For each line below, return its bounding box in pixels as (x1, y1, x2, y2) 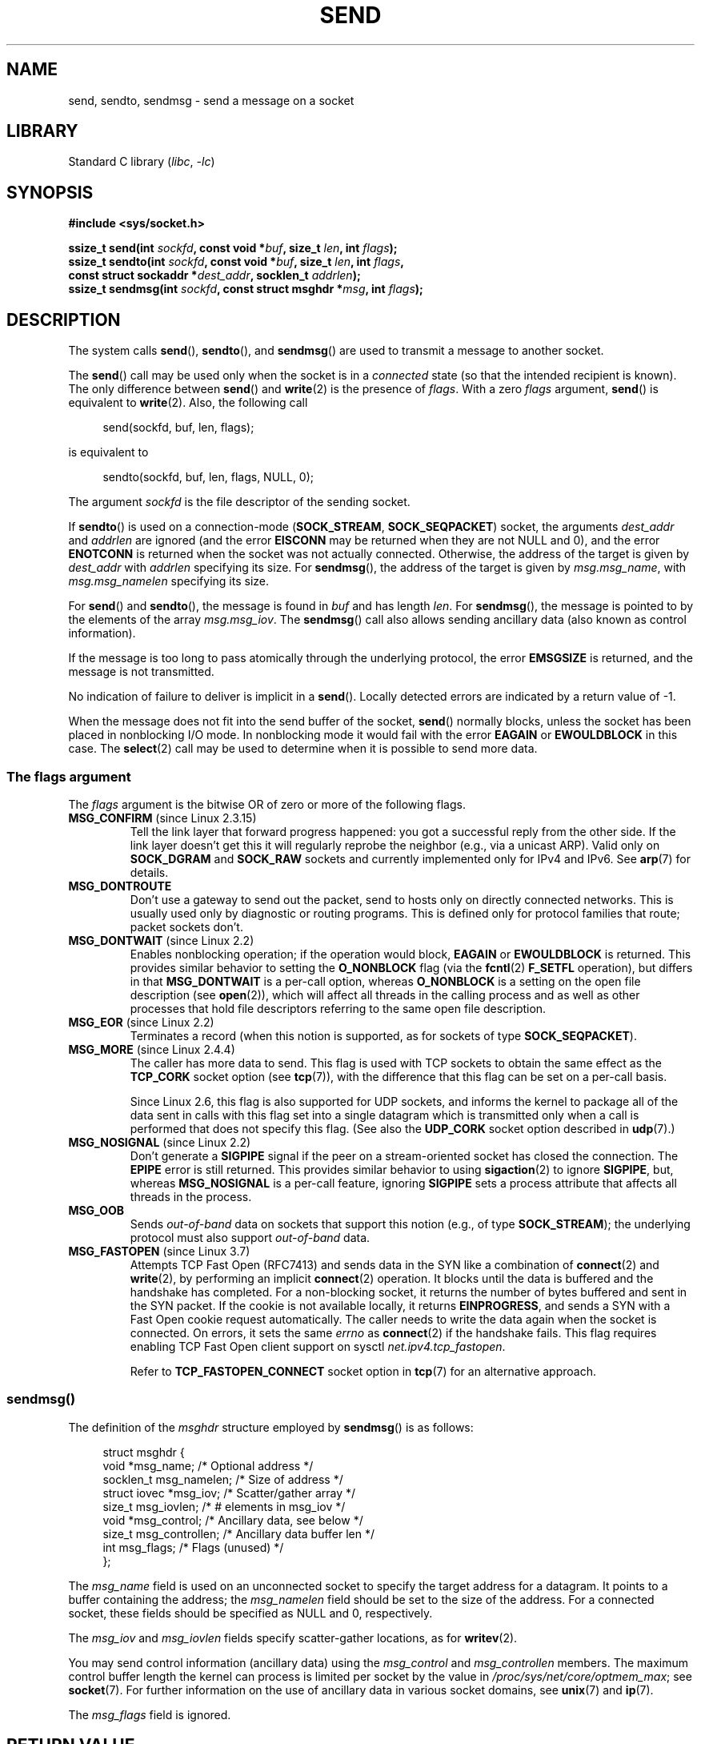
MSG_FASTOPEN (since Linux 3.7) (68, 1244, 250, 1258)
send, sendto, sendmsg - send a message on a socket (68, 93, 355, 107)
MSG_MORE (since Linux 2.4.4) (68, 1042, 235, 1056)
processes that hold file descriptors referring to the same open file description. (130, 1001, 547, 1015)
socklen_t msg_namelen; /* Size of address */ (102, 1472, 343, 1486)
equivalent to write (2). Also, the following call (68, 396, 308, 410)
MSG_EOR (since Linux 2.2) (68, 1015, 214, 1029)
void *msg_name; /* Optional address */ (102, 1458, 314, 1473)
